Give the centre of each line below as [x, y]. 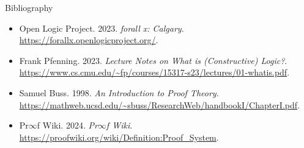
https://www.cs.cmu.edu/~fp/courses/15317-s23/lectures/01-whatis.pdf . [154, 72]
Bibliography [29, 7]
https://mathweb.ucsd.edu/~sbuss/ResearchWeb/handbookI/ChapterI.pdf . [159, 104]
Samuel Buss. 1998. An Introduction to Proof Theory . [119, 92]
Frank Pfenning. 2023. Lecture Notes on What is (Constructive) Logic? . [153, 60]
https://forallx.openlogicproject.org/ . [89, 40]
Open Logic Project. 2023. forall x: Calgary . [102, 28]
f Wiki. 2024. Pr [67, 125]
